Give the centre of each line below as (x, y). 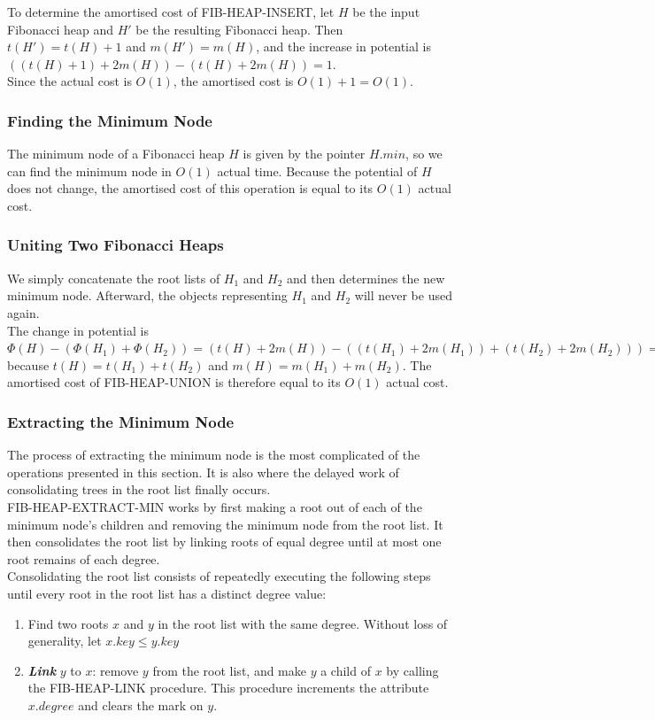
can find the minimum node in (89, 170)
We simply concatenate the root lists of (114, 278)
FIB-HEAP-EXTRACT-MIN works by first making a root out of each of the (215, 506)
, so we (424, 154)
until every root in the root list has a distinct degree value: (167, 593)
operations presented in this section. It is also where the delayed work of (203, 472)
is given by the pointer (304, 154)
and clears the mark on (141, 705)
